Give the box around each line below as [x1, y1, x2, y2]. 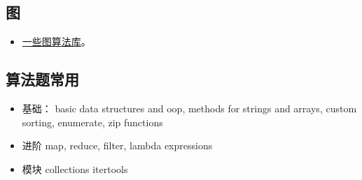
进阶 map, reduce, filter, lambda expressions [22, 138, 213, 153]
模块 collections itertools [22, 161, 128, 176]
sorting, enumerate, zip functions [22, 114, 163, 129]
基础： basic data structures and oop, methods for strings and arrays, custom [22, 101, 357, 115]
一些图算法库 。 [22, 34, 91, 49]
